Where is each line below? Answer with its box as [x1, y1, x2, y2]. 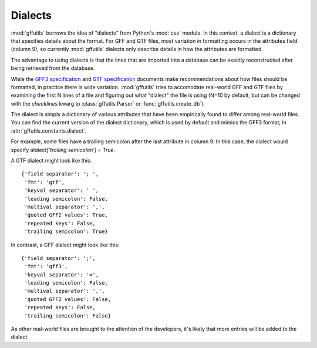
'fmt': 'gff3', [24, 263, 68, 270]
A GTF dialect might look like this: [11, 157, 92, 164]
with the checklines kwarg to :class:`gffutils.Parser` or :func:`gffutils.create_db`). [11, 100, 205, 107]
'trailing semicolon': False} [24, 312, 112, 319]
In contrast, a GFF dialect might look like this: [11, 241, 120, 248]
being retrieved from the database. [11, 65, 95, 72]
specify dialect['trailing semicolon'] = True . [11, 146, 116, 153]
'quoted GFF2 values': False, [24, 296, 112, 302]
